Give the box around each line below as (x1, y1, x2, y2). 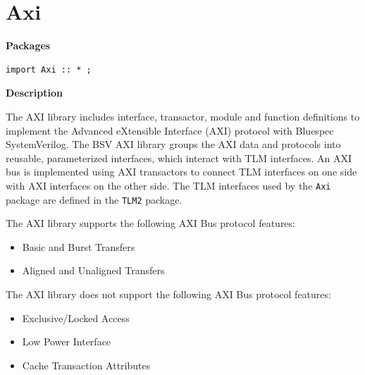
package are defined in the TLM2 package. (6, 192, 182, 207)
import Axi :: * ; (6, 64, 92, 75)
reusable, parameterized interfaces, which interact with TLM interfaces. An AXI (6, 150, 352, 165)
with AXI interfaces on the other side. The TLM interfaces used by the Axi (6, 178, 331, 192)
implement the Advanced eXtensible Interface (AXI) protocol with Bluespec (6, 123, 334, 137)
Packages (6, 38, 51, 53)
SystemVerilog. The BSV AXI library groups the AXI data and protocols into (6, 137, 341, 152)
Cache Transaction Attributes (22, 357, 151, 372)
